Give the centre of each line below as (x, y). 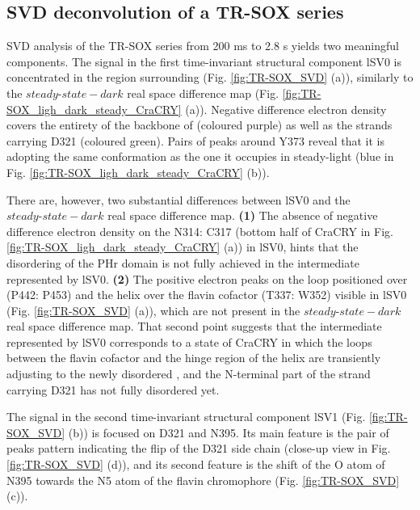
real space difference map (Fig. (203, 93)
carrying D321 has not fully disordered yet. (113, 389)
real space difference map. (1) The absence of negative (243, 215)
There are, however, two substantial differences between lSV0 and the (178, 199)
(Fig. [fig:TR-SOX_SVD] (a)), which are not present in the (153, 310)
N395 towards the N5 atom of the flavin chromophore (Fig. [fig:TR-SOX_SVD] (203, 480)
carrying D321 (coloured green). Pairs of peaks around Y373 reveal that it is (195, 140)
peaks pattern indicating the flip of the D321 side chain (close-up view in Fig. (199, 448)
